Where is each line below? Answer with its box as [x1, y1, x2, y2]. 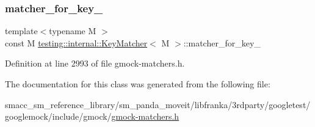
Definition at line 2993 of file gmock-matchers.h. [5, 57, 185, 70]
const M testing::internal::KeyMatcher [5, 36, 148, 49]
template [5, 24, 38, 37]
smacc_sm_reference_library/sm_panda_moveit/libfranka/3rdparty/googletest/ [5, 98, 311, 111]
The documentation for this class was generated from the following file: [5, 78, 270, 90]
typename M [49, 24, 96, 37]
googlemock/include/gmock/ [5, 110, 112, 123]
